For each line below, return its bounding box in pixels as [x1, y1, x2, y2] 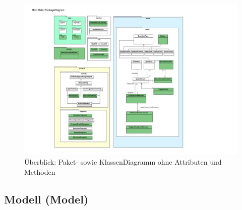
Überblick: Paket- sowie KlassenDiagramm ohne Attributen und [24, 157, 222, 167]
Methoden [24, 166, 55, 177]
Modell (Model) [4, 191, 89, 206]
